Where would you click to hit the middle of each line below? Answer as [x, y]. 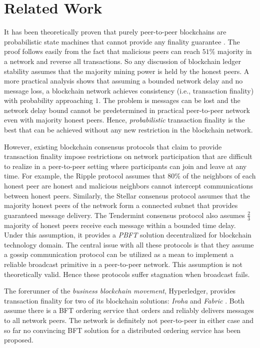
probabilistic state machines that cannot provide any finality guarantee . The [122, 41]
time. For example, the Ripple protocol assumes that [85, 176]
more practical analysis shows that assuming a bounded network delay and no [123, 81]
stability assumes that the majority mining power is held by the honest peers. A [127, 71]
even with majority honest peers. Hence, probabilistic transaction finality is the [124, 120]
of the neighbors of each [219, 176]
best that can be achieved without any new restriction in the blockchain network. [128, 130]
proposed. [19, 340]
